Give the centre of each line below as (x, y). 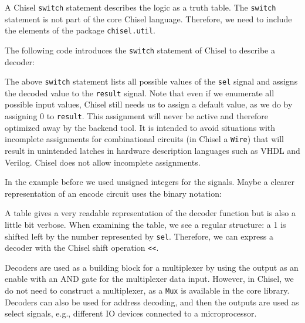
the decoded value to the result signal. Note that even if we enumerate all (140, 92)
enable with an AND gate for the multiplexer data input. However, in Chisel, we (149, 279)
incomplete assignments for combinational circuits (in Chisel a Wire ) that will (144, 139)
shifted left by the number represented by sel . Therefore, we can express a (139, 236)
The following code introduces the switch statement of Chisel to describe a (140, 50)
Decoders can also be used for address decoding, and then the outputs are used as (152, 302)
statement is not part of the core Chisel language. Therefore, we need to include (148, 18)
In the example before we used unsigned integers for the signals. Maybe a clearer (150, 182)
